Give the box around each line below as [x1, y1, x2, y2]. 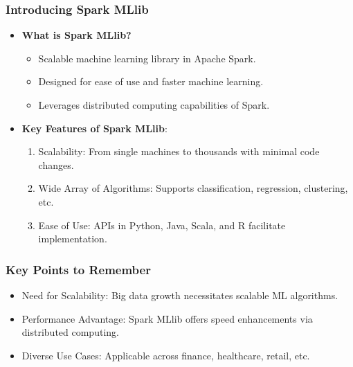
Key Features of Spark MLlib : [21, 120, 168, 135]
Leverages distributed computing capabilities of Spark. [38, 98, 270, 111]
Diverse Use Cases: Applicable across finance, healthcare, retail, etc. [21, 348, 310, 362]
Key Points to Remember [6, 260, 151, 278]
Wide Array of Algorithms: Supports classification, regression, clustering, [38, 181, 348, 195]
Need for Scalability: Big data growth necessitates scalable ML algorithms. [21, 287, 338, 302]
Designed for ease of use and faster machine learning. [38, 74, 264, 89]
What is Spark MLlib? [21, 28, 132, 42]
